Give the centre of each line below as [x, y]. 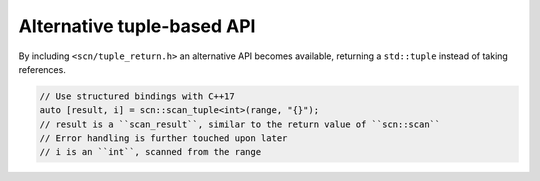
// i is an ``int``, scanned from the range [150, 152]
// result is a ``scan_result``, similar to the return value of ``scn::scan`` [240, 124]
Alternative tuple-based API [137, 26]
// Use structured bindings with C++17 [137, 96]
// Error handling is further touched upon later [163, 138]
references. [42, 69]
